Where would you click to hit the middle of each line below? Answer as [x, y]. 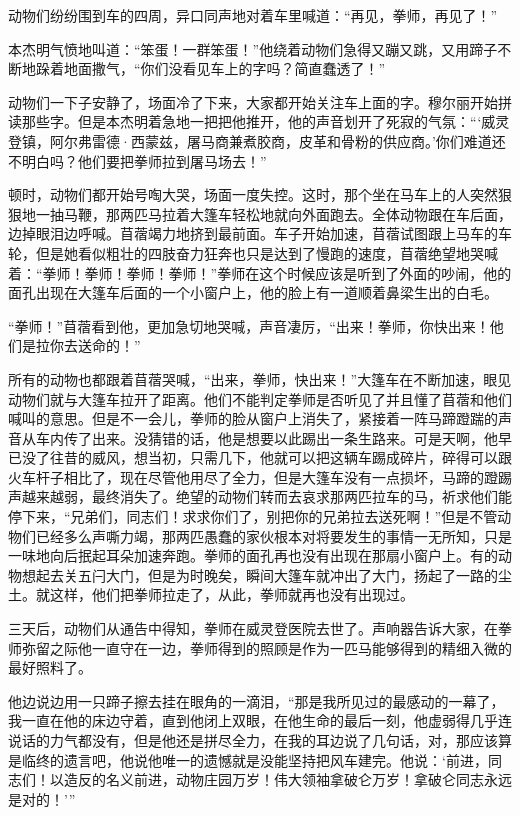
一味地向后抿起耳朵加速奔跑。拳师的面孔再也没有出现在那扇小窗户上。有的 [253, 555]
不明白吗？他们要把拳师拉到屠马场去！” [137, 160]
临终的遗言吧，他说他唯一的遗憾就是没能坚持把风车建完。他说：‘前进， [254, 759]
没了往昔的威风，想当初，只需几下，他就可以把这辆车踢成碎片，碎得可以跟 [266, 457]
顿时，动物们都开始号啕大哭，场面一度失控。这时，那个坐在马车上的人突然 [253, 194]
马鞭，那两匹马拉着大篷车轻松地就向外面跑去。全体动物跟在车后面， [287, 213]
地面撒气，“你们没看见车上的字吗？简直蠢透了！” [224, 68]
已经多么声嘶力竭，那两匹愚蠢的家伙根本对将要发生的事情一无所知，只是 [273, 535]
